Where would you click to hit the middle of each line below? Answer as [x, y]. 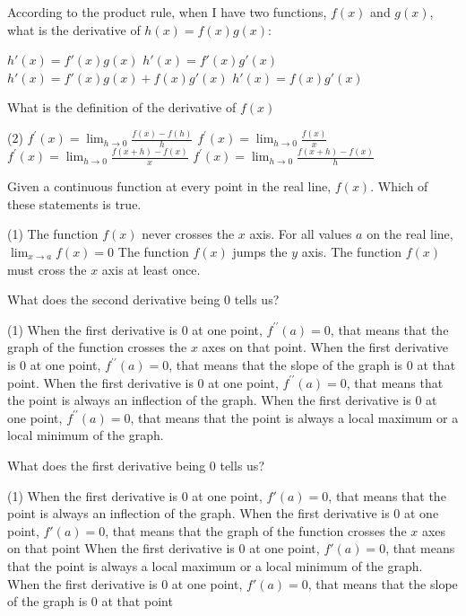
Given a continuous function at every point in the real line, [169, 186]
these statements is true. [74, 203]
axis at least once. [151, 269]
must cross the [47, 269]
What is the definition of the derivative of [122, 107]
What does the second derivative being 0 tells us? [143, 299]
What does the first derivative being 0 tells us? [136, 465]
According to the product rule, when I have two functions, [167, 12]
